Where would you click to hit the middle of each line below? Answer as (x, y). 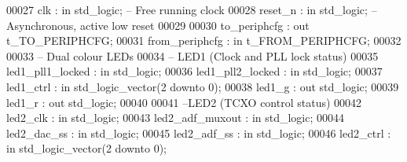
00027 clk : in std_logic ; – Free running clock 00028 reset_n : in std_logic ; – (192, 9)
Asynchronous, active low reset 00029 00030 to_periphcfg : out (158, 25)
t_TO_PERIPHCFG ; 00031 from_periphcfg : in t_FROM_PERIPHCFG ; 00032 (204, 40)
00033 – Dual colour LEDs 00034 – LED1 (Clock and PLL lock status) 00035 (192, 55)
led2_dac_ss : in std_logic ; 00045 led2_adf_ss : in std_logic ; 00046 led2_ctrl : (199, 133)
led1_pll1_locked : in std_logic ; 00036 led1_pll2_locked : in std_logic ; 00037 (194, 71)
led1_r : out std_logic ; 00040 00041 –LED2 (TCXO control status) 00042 (184, 102)
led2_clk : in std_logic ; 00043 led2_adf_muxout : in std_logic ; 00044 (176, 118)
